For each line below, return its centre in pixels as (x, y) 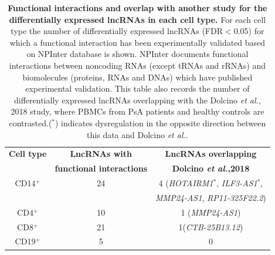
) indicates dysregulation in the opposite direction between (161, 123)
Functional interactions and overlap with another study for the (137, 8)
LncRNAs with (101, 154)
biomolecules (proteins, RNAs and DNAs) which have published (137, 77)
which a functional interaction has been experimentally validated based (137, 42)
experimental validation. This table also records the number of (137, 88)
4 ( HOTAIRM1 (186, 183)
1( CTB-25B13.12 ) (211, 227)
